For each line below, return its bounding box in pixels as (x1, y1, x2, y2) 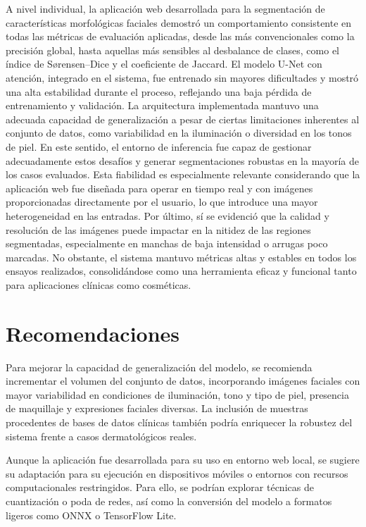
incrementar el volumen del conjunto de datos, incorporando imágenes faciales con (6, 373, 360, 388)
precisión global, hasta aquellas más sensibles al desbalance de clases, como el (6, 42, 340, 57)
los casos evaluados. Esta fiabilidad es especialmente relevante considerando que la (6, 167, 360, 182)
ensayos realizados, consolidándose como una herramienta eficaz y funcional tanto (6, 263, 357, 278)
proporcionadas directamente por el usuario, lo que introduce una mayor (6, 194, 318, 209)
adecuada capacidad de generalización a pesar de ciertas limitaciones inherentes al (6, 111, 360, 126)
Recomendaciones (6, 318, 180, 347)
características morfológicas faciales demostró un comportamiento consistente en (6, 15, 352, 30)
